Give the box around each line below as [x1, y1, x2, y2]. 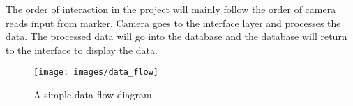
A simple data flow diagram [33, 87, 152, 102]
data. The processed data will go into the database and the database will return [6, 29, 347, 44]
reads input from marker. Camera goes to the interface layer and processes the [6, 15, 341, 30]
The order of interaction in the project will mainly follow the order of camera [6, 2, 336, 16]
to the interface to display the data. [6, 42, 158, 57]
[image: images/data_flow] [33, 67, 158, 78]
